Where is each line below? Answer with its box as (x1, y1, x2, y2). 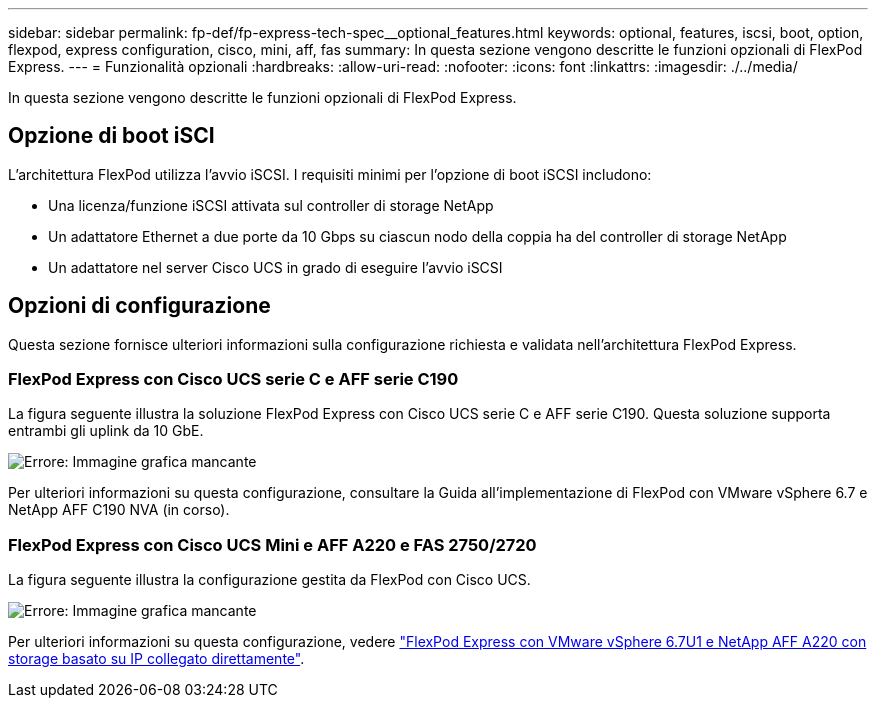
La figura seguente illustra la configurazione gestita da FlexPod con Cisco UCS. (8, 571, 531, 589)
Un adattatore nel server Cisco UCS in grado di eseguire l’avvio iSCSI (48, 258, 503, 276)
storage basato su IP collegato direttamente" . (8, 650, 305, 668)
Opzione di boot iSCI (8, 123, 215, 149)
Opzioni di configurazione (8, 293, 271, 319)
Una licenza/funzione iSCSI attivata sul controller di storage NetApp (48, 196, 494, 214)
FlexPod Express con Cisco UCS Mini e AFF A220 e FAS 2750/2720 (8, 534, 537, 555)
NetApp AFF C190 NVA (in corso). (8, 501, 230, 519)
